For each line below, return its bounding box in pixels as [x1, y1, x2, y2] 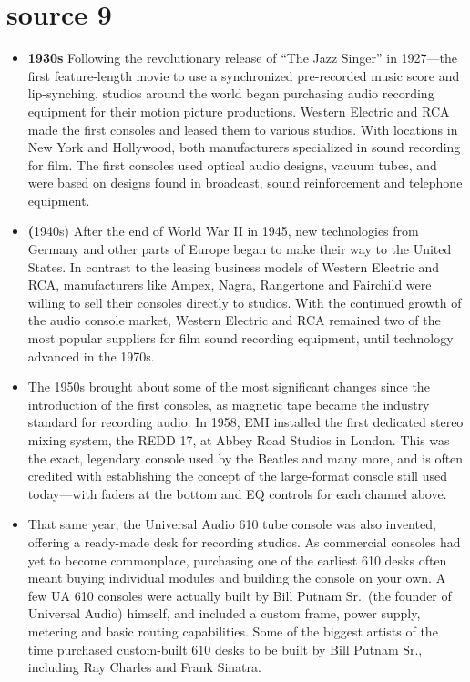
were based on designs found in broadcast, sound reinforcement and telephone [27, 173, 463, 192]
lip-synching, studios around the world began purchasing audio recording [27, 84, 434, 103]
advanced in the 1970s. [27, 346, 155, 365]
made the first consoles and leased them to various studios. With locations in [27, 119, 458, 138]
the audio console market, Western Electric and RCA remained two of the [27, 310, 441, 330]
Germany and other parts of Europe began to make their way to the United [27, 239, 452, 259]
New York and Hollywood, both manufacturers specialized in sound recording [27, 137, 461, 157]
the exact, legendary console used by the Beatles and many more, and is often [27, 448, 464, 467]
